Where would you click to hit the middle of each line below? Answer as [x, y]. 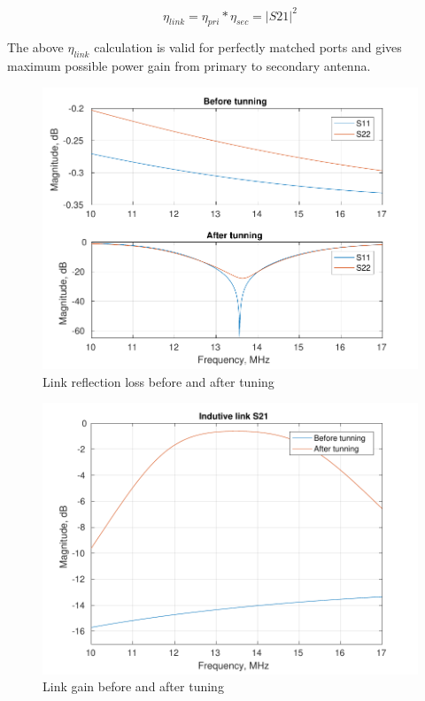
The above [35, 47]
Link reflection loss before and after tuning [158, 381]
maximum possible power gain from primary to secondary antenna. [189, 66]
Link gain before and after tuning [133, 686]
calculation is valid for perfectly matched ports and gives [248, 47]
